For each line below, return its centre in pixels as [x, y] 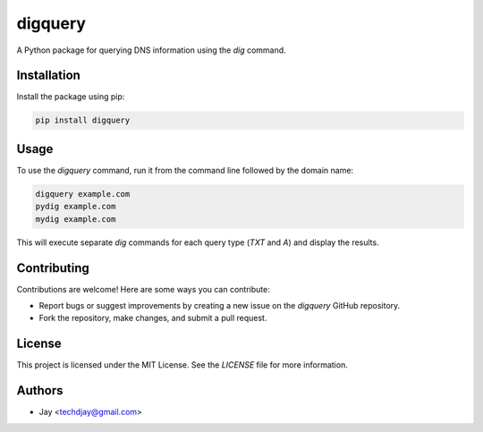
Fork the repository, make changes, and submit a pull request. [153, 318]
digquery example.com [83, 194]
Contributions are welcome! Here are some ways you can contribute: [143, 289]
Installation [48, 76]
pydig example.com [76, 207]
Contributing [53, 268]
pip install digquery [83, 120]
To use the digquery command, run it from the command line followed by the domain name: [185, 170]
